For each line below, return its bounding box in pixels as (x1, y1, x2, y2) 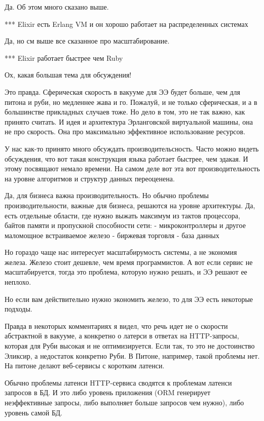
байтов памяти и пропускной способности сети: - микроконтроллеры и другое (5, 220, 246, 231)
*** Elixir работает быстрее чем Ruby (5, 52, 123, 63)
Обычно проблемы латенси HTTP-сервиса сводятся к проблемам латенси (5, 377, 232, 388)
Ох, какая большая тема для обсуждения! (5, 69, 132, 80)
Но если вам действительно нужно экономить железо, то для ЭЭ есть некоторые (5, 293, 253, 304)
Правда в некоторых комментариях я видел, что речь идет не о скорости (5, 320, 228, 331)
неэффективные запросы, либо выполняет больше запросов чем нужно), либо (5, 397, 244, 407)
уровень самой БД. (5, 407, 62, 417)
